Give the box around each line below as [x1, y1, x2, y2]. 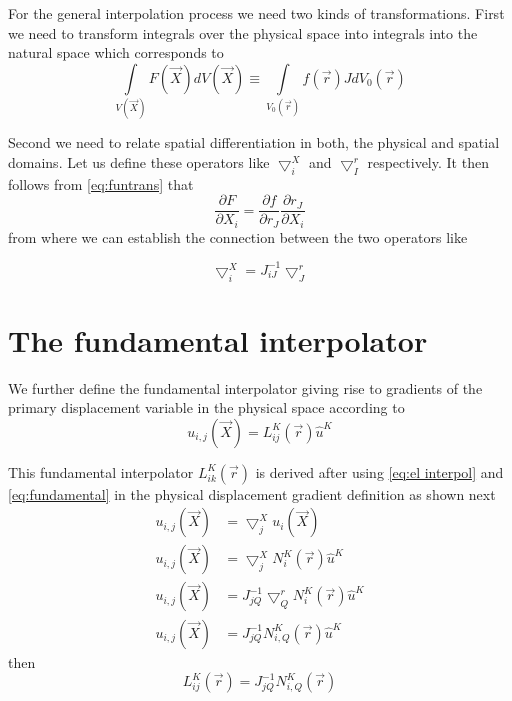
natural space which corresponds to [8, 42, 224, 63]
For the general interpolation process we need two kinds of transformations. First [8, 3, 505, 23]
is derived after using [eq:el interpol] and [255, 461, 504, 482]
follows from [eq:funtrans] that [8, 173, 194, 194]
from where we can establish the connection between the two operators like [8, 226, 468, 247]
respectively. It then [367, 151, 489, 172]
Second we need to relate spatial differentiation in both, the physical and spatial [8, 132, 500, 153]
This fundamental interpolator [8, 461, 194, 482]
